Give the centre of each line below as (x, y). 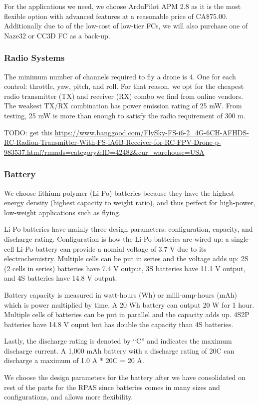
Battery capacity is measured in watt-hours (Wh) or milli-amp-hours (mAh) (121, 294)
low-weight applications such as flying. (62, 212)
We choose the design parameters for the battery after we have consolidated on (125, 377)
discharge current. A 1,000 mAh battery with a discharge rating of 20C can (119, 350)
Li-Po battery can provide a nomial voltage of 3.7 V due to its (111, 248)
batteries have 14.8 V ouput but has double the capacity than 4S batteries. (119, 324)
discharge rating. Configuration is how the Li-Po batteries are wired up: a (117, 238)
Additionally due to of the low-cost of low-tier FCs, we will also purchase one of (126, 26)
